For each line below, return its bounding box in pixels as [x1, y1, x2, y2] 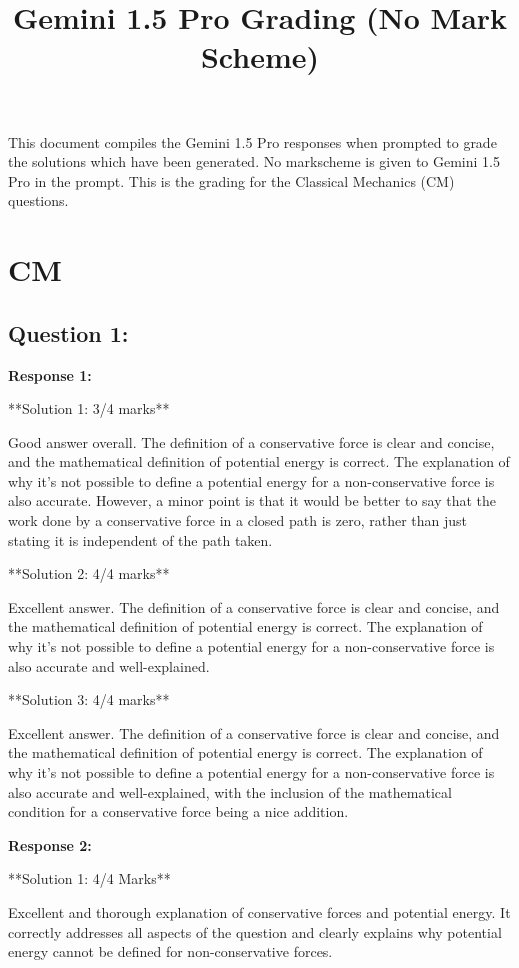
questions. [8, 190, 69, 211]
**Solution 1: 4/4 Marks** [8, 868, 171, 889]
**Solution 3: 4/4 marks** [8, 689, 170, 710]
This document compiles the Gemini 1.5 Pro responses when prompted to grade [8, 131, 497, 152]
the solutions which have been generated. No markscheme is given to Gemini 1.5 [8, 151, 500, 172]
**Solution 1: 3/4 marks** [8, 398, 170, 419]
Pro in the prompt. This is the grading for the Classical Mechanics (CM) [8, 170, 455, 191]
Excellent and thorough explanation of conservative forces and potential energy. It [8, 901, 511, 922]
